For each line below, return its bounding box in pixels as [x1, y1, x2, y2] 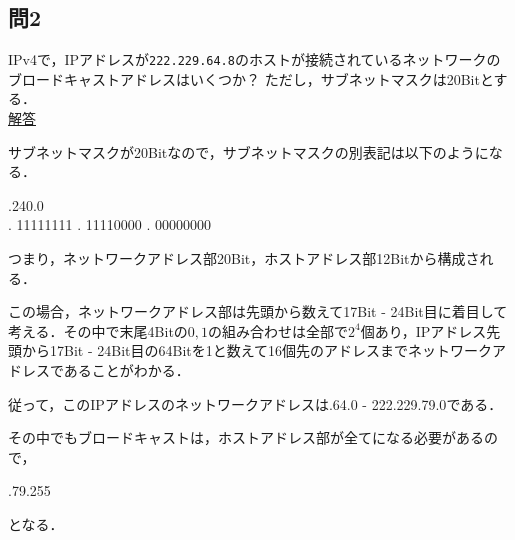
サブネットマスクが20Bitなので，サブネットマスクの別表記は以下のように [8, 141, 489, 162]
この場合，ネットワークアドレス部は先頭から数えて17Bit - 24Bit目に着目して [8, 301, 508, 322]
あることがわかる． [63, 359, 190, 380]
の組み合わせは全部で [208, 320, 349, 341]
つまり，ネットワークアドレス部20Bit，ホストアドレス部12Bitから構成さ [8, 248, 480, 269]
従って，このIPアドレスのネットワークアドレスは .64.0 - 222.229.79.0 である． [8, 393, 503, 414]
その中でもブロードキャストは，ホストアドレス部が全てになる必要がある [8, 427, 484, 448]
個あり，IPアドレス [360, 320, 487, 341]
